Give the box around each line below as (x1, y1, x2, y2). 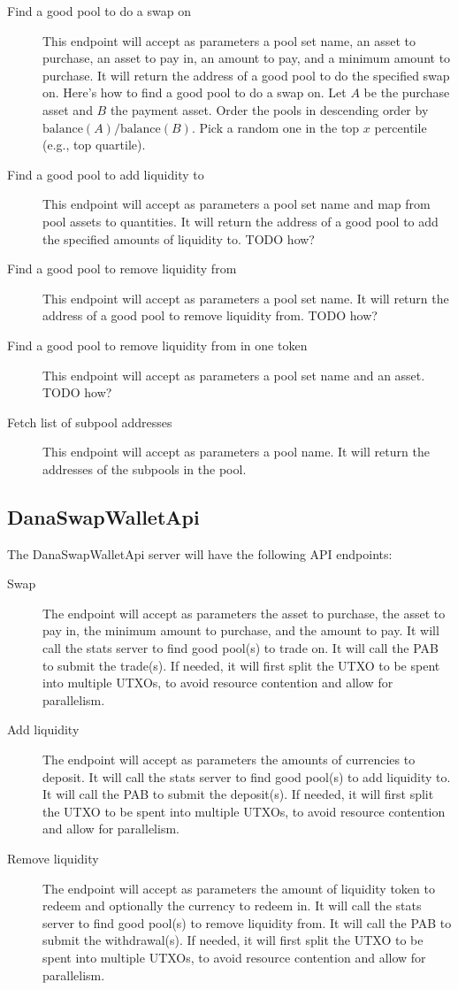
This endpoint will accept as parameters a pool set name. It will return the (42, 288, 449, 307)
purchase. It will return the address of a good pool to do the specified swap (42, 65, 450, 84)
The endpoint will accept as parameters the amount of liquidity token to (42, 879, 435, 897)
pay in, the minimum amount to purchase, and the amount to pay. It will (42, 621, 439, 640)
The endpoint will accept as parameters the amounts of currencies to (42, 750, 416, 769)
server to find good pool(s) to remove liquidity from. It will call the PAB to (42, 913, 452, 932)
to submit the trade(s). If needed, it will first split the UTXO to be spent (42, 656, 440, 674)
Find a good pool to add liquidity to (7, 165, 204, 183)
